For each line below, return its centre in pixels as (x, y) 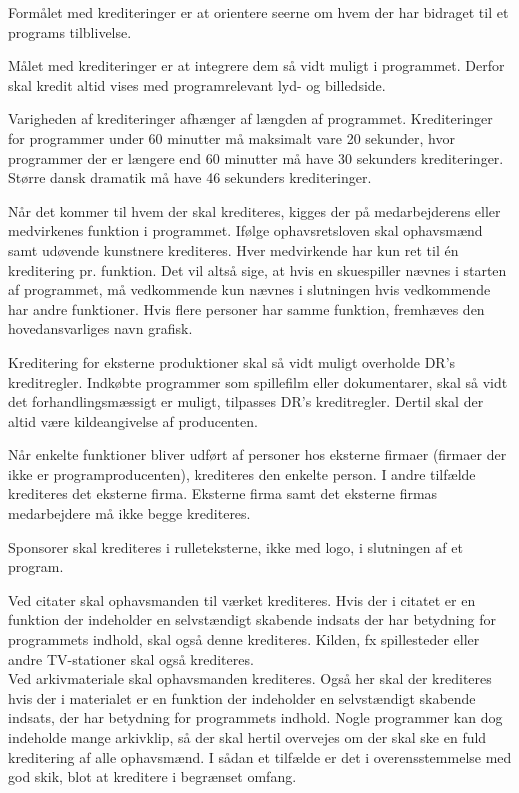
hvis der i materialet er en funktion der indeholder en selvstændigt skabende (242, 697)
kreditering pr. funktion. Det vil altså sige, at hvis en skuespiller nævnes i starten (257, 269)
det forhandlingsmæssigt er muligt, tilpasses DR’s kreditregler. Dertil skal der (246, 401)
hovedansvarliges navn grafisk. (100, 328)
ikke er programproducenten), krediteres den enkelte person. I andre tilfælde (242, 473)
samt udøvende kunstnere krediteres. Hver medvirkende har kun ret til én (233, 249)
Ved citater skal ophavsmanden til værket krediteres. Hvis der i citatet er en (242, 599)
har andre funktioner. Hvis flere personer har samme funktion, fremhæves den (246, 308)
